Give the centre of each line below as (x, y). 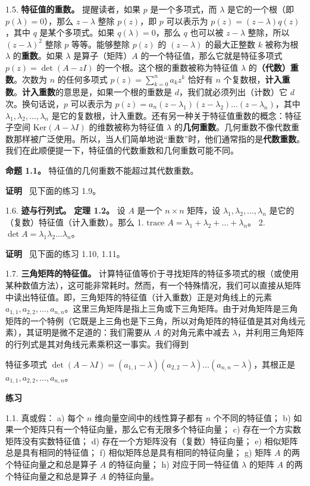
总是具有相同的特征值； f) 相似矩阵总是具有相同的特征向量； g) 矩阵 (139, 452)
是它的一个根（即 (260, 9)
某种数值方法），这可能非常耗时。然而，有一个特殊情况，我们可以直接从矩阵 (153, 285)
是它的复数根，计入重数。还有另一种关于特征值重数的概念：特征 (176, 115)
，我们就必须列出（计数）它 (233, 92)
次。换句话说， (35, 103)
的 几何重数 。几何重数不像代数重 (237, 127)
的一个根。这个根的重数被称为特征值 (167, 67)
